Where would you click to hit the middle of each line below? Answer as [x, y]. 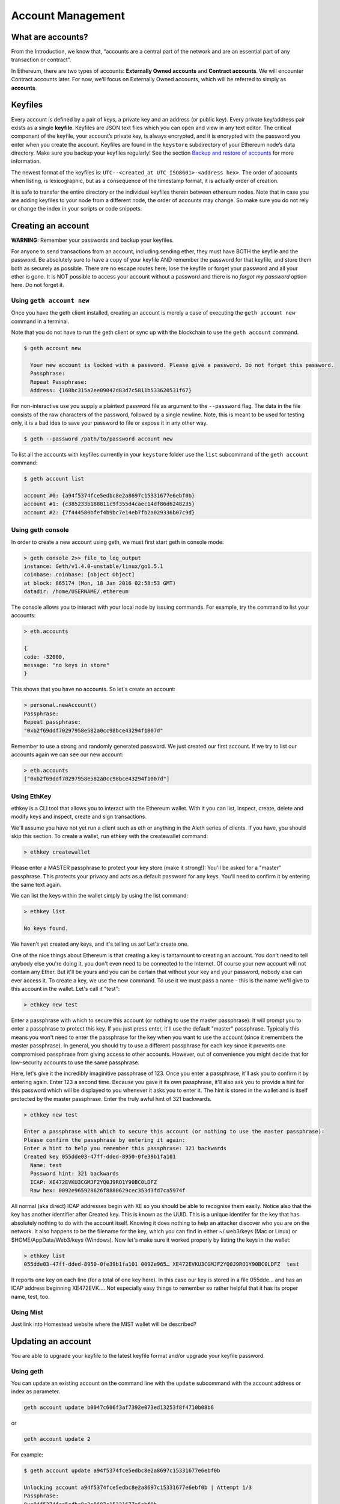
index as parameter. [36, 1392]
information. [26, 161]
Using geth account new [50, 301]
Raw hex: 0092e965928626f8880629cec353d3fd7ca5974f [108, 1191]
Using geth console [40, 530]
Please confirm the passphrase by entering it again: [105, 1140]
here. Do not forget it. [38, 285]
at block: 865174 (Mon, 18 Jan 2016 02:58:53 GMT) [100, 583]
